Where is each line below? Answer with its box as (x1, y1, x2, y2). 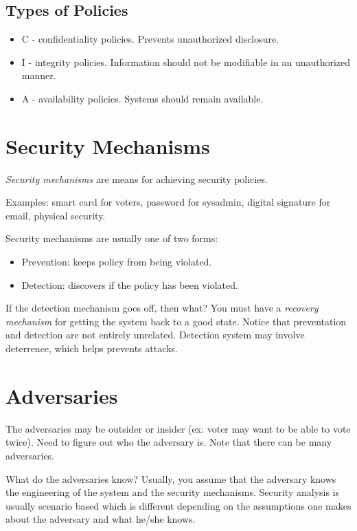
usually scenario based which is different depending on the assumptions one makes (5, 498, 352, 512)
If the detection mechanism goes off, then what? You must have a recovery (5, 301, 319, 315)
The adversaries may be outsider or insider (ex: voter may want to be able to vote (5, 421, 351, 435)
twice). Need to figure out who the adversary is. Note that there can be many (5, 435, 332, 449)
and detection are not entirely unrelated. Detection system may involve (5, 327, 305, 342)
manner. (21, 68, 56, 83)
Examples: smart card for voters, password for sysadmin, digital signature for (5, 195, 331, 209)
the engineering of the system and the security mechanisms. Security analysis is (5, 485, 340, 499)
